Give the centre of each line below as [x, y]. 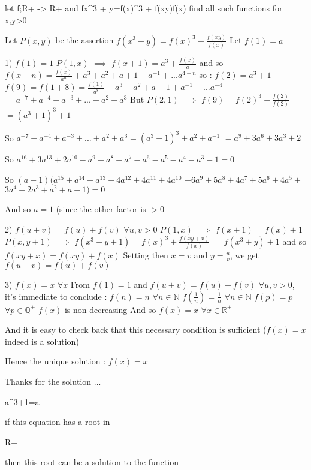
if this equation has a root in [58, 422]
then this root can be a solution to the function [92, 462]
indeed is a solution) [42, 341]
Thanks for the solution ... [53, 382]
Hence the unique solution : [55, 361]
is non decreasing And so [110, 309]
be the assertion [84, 40]
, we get [244, 255]
